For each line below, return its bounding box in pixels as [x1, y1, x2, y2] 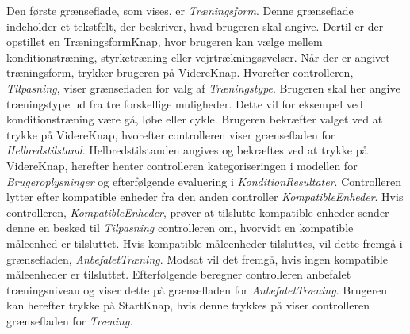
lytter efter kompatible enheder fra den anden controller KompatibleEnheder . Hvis [6, 188, 404, 205]
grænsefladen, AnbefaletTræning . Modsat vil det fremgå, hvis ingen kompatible [6, 250, 388, 267]
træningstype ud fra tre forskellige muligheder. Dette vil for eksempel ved [6, 95, 363, 112]
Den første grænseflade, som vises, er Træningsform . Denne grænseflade [6, 2, 354, 18]
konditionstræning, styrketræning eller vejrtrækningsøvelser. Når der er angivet [6, 48, 390, 65]
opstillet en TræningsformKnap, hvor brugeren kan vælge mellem [6, 33, 323, 50]
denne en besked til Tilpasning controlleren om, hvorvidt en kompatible [6, 219, 354, 236]
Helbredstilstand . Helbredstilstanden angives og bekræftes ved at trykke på [6, 142, 368, 158]
